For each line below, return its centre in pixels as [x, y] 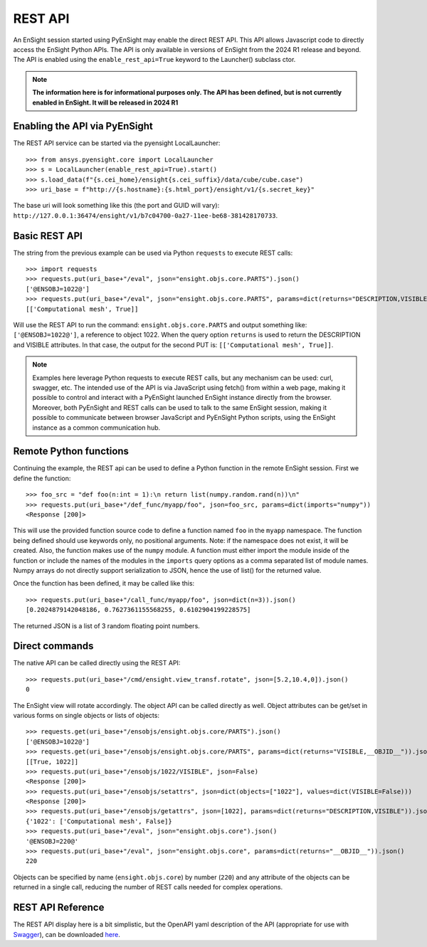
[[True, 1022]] [52, 762]
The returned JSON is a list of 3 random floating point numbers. [107, 625]
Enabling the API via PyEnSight [83, 126]
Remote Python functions [71, 451]
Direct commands [53, 646]
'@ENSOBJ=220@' [52, 841]
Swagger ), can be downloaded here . [67, 934]
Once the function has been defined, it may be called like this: [104, 583]
